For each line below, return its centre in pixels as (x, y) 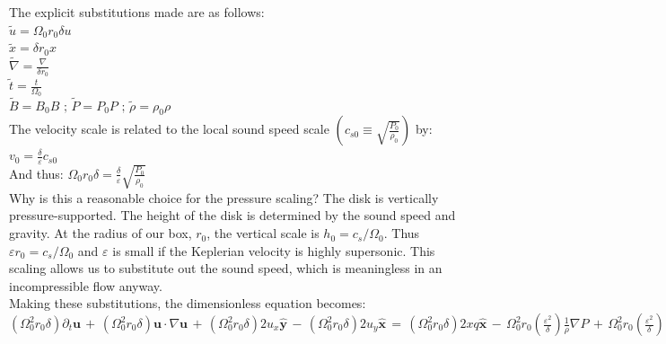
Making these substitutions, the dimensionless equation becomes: (188, 303)
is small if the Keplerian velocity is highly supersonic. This (274, 250)
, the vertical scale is (263, 233)
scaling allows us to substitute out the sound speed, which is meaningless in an (226, 268)
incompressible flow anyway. (86, 285)
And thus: (36, 173)
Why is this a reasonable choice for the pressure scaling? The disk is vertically (224, 197)
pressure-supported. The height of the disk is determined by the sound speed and (232, 215)
